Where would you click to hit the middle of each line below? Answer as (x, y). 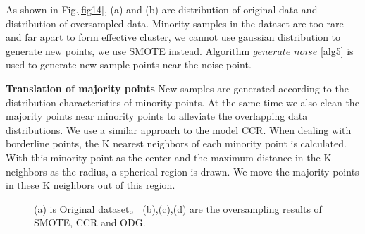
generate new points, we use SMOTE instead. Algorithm (128, 50)
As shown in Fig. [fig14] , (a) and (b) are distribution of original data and (162, 9)
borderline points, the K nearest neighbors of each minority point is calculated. (176, 143)
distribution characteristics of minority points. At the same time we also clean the (182, 102)
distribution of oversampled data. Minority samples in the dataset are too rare (175, 23)
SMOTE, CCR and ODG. (90, 222)
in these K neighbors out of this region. (91, 185)
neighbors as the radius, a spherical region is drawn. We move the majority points (182, 171)
